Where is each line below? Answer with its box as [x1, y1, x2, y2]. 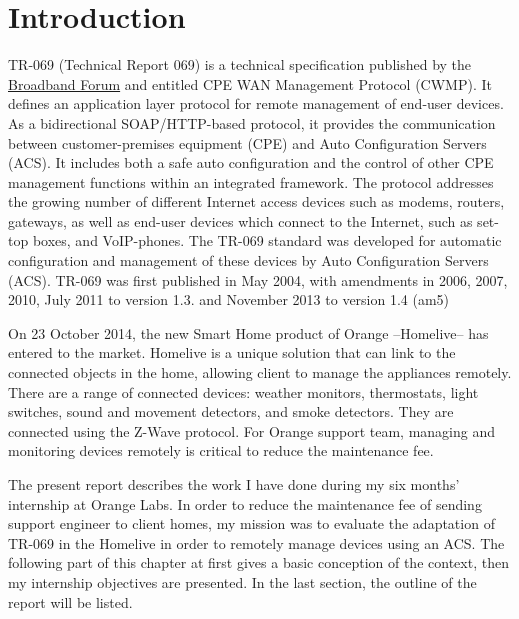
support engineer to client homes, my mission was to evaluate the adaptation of [8, 513, 495, 534]
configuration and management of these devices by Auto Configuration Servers [8, 250, 489, 271]
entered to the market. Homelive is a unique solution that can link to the [8, 342, 456, 363]
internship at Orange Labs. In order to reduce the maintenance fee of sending [8, 493, 482, 514]
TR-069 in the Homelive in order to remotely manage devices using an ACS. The [8, 532, 505, 553]
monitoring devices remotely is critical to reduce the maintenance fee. [8, 440, 434, 461]
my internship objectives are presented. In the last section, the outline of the [8, 571, 477, 592]
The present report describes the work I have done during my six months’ [8, 474, 460, 494]
